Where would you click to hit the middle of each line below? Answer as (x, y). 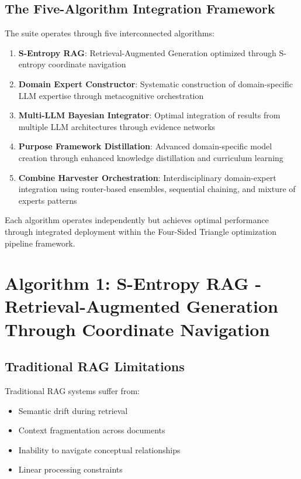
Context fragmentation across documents (92, 430)
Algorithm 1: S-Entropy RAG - (133, 283)
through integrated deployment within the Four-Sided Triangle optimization (141, 231)
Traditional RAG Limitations (95, 366)
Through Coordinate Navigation (137, 329)
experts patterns (48, 200)
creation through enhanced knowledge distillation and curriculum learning (151, 157)
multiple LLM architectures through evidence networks (117, 126)
